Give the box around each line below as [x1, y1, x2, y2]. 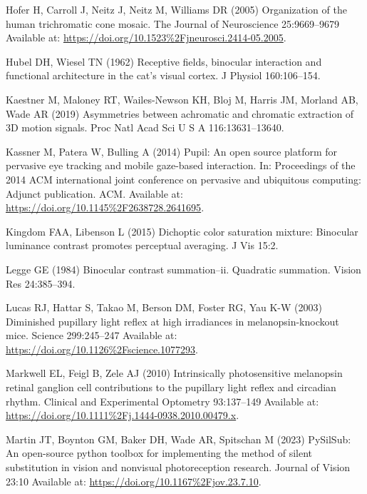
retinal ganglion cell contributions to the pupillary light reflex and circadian [6, 380, 336, 395]
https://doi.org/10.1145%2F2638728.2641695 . [6, 200, 205, 215]
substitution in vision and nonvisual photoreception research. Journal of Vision [6, 460, 351, 475]
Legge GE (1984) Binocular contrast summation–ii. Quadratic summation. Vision [6, 261, 361, 276]
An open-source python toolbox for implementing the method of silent [6, 445, 312, 460]
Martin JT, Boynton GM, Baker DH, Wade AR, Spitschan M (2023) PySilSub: [6, 431, 351, 446]
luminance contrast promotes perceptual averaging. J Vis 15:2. [6, 238, 279, 253]
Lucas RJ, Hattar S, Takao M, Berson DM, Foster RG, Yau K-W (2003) [6, 300, 322, 315]
